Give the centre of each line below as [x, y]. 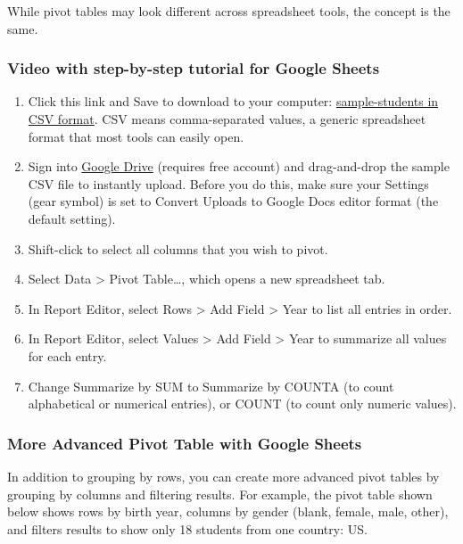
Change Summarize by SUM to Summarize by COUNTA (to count [211, 386]
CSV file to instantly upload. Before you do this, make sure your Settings [228, 183]
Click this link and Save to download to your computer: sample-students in [233, 101]
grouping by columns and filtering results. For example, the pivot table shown [220, 494]
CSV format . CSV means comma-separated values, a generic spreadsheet [227, 119]
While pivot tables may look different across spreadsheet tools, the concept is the [229, 11]
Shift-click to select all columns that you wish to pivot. [178, 248]
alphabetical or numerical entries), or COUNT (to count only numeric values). [242, 404]
